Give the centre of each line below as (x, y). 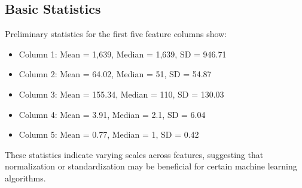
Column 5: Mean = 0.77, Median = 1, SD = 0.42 (109, 134)
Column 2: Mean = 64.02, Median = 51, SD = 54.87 (115, 74)
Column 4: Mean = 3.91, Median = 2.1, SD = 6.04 (112, 114)
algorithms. (25, 178)
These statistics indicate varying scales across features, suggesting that (134, 154)
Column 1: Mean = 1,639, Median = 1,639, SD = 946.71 (123, 54)
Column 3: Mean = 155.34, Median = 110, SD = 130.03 (121, 94)
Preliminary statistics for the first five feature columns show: (116, 34)
